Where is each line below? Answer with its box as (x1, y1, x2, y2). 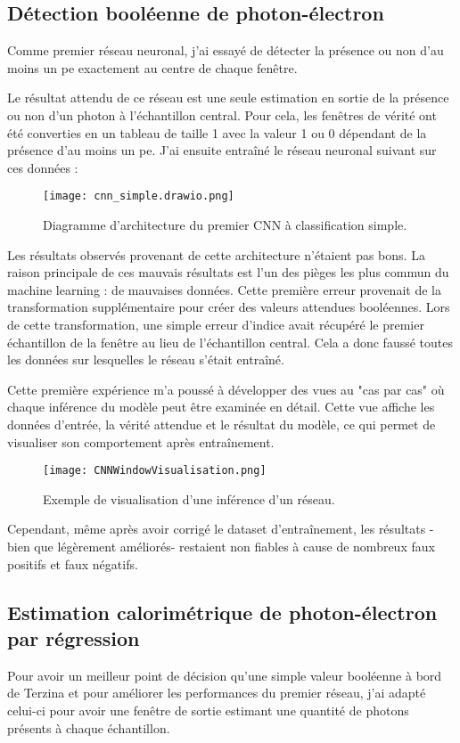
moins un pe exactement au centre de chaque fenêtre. (7, 58, 298, 77)
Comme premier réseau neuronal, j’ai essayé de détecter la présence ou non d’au (7, 41, 444, 60)
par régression (7, 624, 140, 651)
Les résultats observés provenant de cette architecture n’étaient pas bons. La (7, 245, 425, 264)
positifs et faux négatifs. (7, 554, 138, 573)
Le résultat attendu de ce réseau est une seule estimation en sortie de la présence (7, 88, 449, 107)
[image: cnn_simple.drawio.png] (43, 190, 234, 203)
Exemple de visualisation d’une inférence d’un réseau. (43, 489, 335, 508)
